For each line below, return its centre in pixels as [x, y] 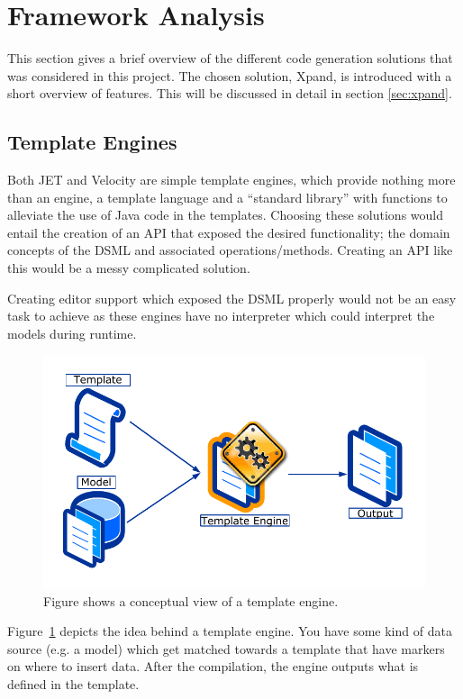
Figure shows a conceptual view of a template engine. [191, 600]
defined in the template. [73, 684]
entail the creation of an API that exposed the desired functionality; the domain [229, 232]
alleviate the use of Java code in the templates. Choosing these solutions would [226, 215]
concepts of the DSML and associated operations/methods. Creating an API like [230, 250]
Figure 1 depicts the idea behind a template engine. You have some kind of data [230, 631]
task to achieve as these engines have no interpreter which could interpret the [221, 316]
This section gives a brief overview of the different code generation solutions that [230, 58]
